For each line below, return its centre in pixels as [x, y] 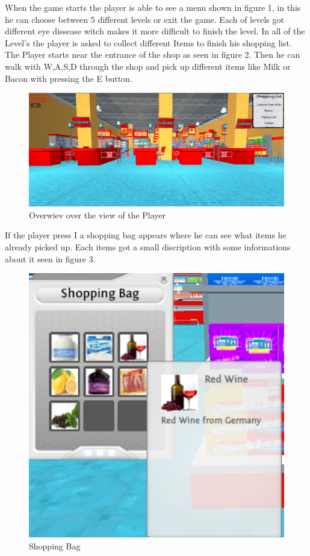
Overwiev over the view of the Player [98, 215]
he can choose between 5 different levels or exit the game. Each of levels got [144, 19]
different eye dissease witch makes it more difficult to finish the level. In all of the [155, 31]
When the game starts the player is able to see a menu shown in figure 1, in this [153, 7]
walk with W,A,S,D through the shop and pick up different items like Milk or [148, 66]
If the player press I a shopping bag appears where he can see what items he [146, 235]
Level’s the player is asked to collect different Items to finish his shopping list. [148, 42]
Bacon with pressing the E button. [69, 78]
